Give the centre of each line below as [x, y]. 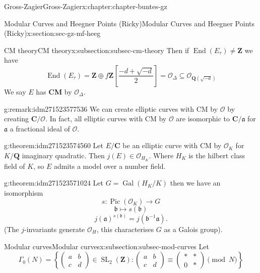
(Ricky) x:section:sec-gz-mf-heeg [52, 33]
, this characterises [125, 229]
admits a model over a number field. [110, 166]
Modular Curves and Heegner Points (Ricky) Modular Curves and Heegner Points [129, 23]
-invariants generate [55, 229]
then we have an [195, 183]
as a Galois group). [193, 229]
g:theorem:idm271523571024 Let [54, 183]
